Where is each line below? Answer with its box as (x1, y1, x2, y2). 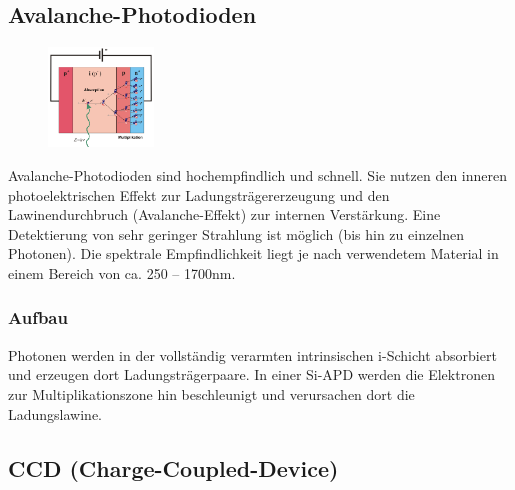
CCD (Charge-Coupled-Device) (8, 452, 339, 483)
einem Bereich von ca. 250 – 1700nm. (8, 262, 236, 283)
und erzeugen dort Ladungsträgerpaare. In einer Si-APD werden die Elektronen (8, 364, 495, 385)
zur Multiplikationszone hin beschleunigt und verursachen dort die (8, 383, 415, 404)
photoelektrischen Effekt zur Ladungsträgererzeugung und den (8, 184, 390, 205)
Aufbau (8, 305, 68, 330)
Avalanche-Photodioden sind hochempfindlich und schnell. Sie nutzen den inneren (8, 164, 508, 185)
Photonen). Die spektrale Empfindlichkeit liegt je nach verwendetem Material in (8, 243, 499, 264)
